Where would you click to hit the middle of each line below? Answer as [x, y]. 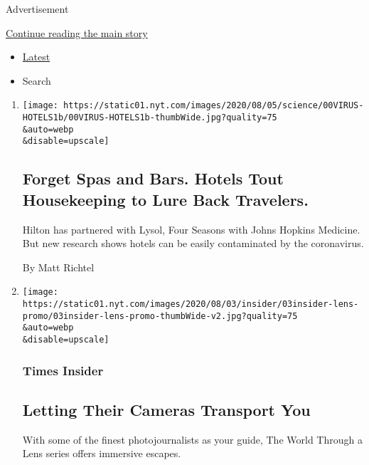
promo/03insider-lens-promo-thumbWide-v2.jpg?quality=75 [160, 316]
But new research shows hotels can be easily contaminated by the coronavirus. [193, 243]
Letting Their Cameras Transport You [166, 409]
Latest [36, 57]
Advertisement [37, 9]
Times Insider [63, 370]
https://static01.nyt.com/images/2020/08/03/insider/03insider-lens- [191, 304]
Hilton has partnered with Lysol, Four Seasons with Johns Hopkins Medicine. [191, 229]
